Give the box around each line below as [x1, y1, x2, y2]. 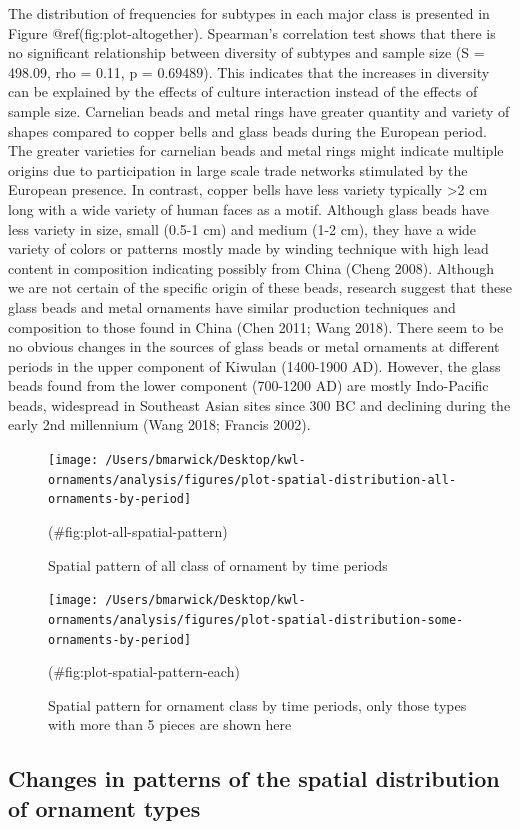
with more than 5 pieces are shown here [48, 714, 292, 735]
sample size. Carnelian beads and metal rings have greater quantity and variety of [8, 100, 510, 121]
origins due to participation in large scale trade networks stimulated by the [8, 159, 468, 180]
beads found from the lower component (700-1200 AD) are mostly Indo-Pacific [8, 375, 489, 396]
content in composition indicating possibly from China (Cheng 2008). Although [8, 257, 495, 278]
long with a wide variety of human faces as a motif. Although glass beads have [8, 198, 490, 219]
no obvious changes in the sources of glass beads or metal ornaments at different [8, 336, 500, 357]
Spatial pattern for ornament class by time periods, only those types [48, 694, 467, 715]
